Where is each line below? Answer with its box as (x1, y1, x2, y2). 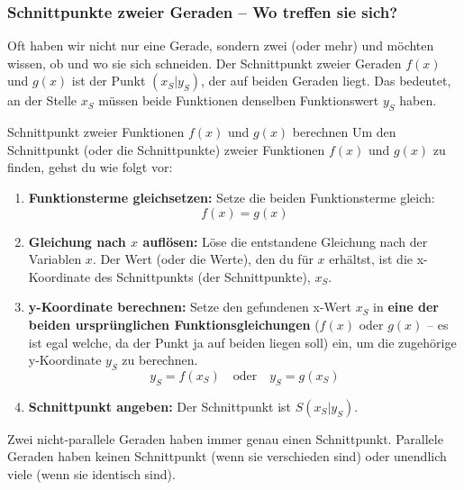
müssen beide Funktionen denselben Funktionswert (98, 91, 379, 110)
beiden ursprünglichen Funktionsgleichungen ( (28, 314, 320, 333)
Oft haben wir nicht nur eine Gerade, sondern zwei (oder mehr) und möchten (7, 36, 434, 55)
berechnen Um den (292, 122, 396, 141)
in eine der (373, 297, 439, 316)
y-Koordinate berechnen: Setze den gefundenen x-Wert (28, 297, 351, 316)
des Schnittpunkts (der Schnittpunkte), (94, 267, 311, 286)
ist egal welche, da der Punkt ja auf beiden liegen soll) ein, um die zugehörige (28, 332, 457, 351)
